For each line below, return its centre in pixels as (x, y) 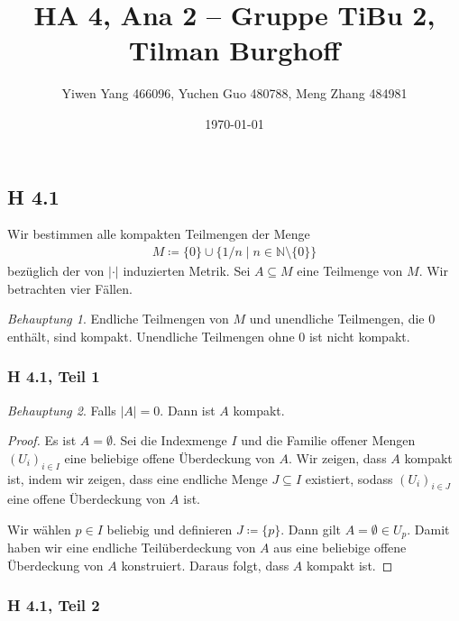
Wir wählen (39, 529)
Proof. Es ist (42, 440)
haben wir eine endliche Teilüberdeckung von (132, 548)
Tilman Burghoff (234, 50)
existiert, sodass (349, 478)
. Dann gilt (311, 529)
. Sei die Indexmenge (170, 440)
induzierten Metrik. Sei (187, 270)
